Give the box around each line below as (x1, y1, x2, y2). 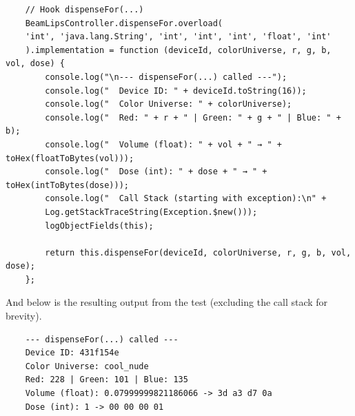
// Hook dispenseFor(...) (25, 5, 144, 14)
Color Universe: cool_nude (25, 361, 149, 371)
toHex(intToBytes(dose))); (6, 180, 129, 190)
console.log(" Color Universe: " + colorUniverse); (45, 99, 292, 110)
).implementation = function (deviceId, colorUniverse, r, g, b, (25, 45, 332, 55)
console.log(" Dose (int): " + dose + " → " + (45, 167, 267, 177)
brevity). (6, 309, 42, 323)
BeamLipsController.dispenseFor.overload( (25, 18, 223, 28)
